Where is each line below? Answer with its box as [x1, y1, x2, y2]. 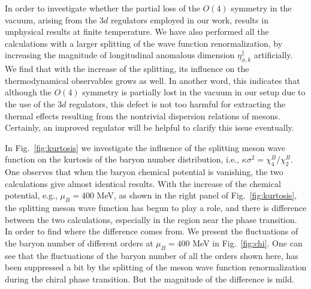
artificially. [253, 49, 293, 61]
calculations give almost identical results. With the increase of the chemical [5, 177, 281, 189]
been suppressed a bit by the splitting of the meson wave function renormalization [5, 261, 307, 273]
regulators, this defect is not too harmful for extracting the [69, 97, 286, 110]
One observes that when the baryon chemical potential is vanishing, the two [5, 165, 283, 178]
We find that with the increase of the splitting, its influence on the [5, 62, 249, 75]
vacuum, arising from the [5, 13, 97, 26]
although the [5, 86, 52, 98]
